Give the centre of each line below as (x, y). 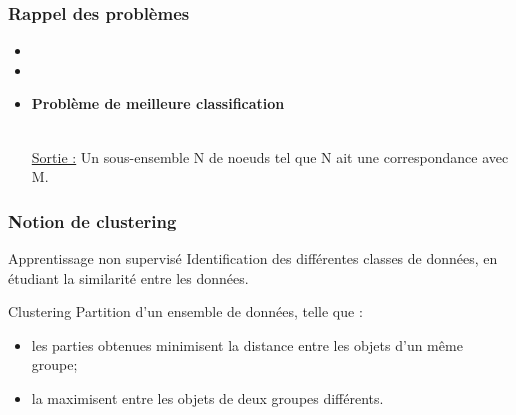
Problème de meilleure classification (158, 103)
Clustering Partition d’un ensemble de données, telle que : (185, 311)
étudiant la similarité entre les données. (128, 277)
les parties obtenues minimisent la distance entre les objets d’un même (247, 344)
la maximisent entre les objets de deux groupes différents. (207, 397)
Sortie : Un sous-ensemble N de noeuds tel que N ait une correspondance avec (270, 156)
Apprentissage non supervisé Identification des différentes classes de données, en (253, 258)
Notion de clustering (92, 220)
